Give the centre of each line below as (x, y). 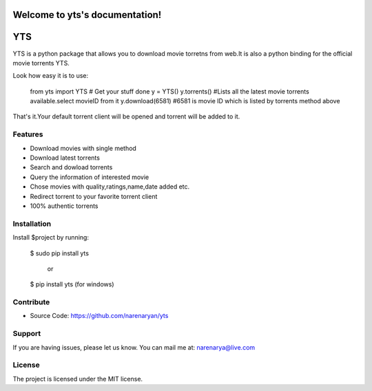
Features (28, 134)
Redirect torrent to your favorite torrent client (94, 196)
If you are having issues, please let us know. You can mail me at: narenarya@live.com (134, 347)
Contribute (31, 302)
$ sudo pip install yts (60, 253)
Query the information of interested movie (90, 177)
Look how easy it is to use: (51, 76)
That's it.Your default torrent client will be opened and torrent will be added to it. (126, 116)
